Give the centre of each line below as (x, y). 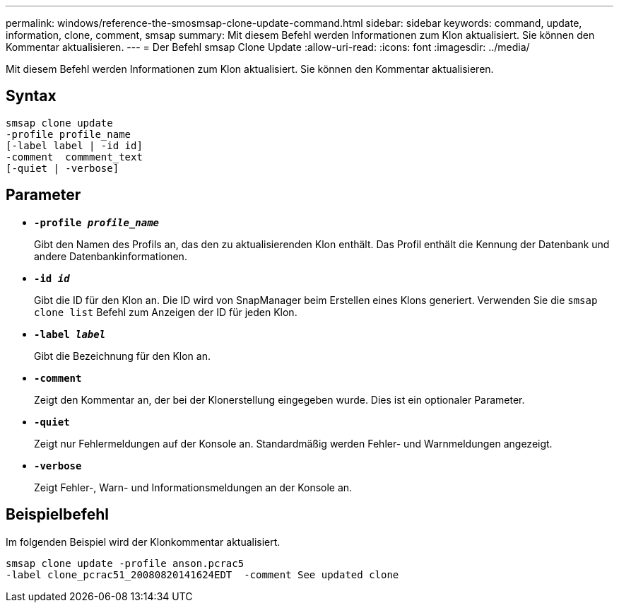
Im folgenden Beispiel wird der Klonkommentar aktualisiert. (143, 542)
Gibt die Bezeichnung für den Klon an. (122, 356)
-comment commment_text (74, 157)
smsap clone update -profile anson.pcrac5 (125, 563)
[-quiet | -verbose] (63, 168)
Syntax (31, 96)
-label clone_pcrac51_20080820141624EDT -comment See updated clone (202, 574)
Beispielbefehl (57, 515)
